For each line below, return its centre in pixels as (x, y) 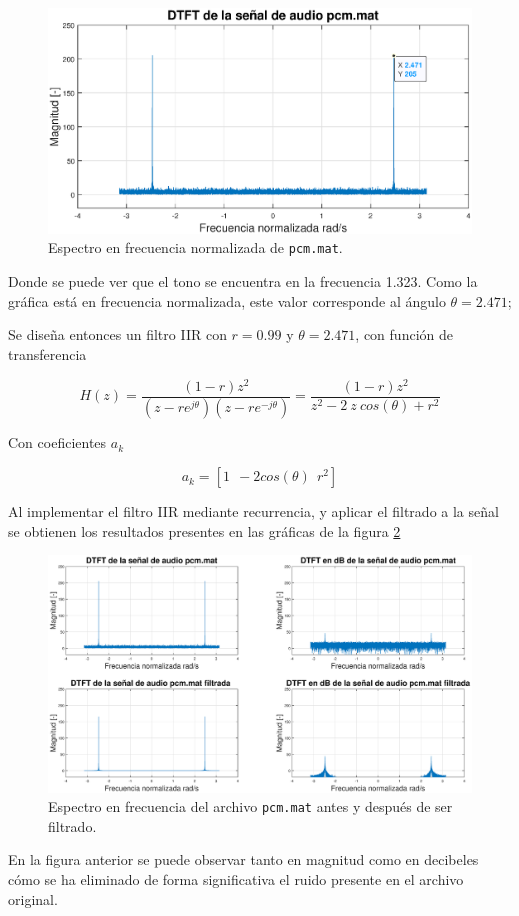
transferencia (47, 353)
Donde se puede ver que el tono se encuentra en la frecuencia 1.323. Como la (243, 281)
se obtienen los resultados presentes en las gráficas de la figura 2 (204, 530)
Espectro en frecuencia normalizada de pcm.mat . (195, 247)
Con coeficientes (57, 442)
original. (33, 898)
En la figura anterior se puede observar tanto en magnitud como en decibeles (243, 859)
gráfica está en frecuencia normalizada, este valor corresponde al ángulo (227, 300)
